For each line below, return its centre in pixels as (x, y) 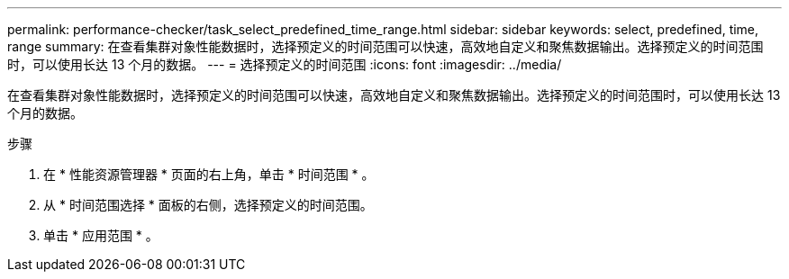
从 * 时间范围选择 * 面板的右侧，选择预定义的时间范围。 (208, 205)
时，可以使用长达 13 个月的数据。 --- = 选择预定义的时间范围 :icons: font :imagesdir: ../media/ (285, 64)
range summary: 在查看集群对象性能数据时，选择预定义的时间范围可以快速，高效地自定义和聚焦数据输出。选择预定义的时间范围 (385, 46)
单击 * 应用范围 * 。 (101, 235)
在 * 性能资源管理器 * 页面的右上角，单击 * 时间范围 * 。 (209, 174)
